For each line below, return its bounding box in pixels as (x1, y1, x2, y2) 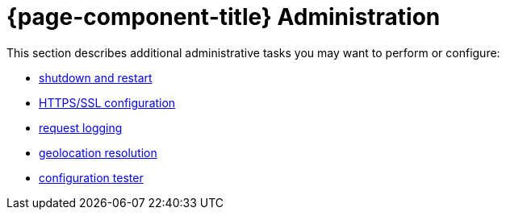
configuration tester (39, 170, 144, 185)
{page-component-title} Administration (6, 3, 441, 31)
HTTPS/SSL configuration (39, 95, 176, 110)
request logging (39, 120, 123, 135)
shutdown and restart (39, 70, 153, 85)
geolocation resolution (39, 145, 157, 160)
